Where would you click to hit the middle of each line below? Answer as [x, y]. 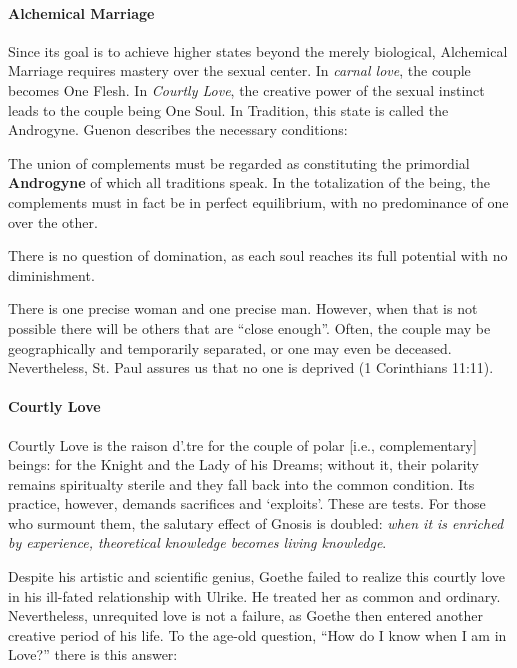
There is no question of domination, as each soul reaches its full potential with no [258, 255]
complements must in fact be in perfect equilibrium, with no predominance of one [258, 201]
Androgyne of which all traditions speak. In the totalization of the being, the [249, 182]
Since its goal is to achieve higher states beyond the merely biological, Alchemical [258, 50]
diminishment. [51, 274]
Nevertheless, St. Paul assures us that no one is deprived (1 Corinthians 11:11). [251, 367]
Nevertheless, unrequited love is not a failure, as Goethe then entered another [246, 615]
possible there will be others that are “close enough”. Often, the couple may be [249, 327]
